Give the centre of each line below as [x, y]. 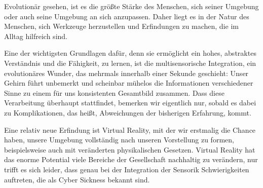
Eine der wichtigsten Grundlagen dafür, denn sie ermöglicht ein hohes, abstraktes [130, 53]
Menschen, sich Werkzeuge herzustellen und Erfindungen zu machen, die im [121, 26]
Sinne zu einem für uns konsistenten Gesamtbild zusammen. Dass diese [114, 92]
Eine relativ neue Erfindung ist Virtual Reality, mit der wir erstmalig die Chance [130, 129]
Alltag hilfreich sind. [36, 36]
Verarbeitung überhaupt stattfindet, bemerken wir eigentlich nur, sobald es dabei [130, 103]
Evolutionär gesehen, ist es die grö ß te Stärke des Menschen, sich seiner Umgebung [131, 6]
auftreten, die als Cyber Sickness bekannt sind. [77, 179]
